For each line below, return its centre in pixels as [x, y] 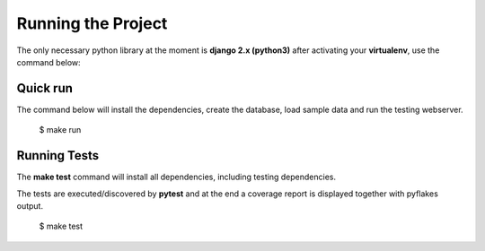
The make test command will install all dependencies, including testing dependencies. [176, 177]
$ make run [60, 130]
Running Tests [57, 156]
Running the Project [92, 23]
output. [30, 205]
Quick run [45, 88]
